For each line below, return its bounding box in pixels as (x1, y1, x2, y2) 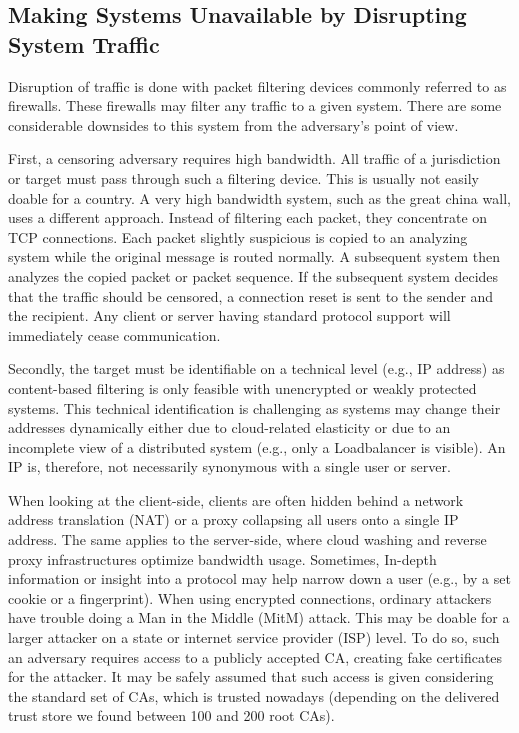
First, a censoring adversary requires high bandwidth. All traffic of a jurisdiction (8, 148, 501, 169)
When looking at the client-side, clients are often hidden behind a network (8, 489, 464, 510)
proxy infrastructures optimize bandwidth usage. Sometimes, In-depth (8, 548, 437, 569)
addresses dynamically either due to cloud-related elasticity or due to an (8, 417, 451, 438)
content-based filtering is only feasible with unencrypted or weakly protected (8, 377, 477, 398)
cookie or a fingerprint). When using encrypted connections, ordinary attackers (8, 587, 492, 608)
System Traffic (8, 28, 160, 59)
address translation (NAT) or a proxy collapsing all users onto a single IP (8, 509, 459, 530)
